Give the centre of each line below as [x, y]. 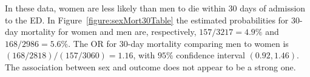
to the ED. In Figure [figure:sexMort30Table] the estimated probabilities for [147, 20]
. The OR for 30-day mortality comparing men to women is [178, 43]
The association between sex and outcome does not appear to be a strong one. [150, 66]
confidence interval [211, 55]
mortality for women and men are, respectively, [109, 32]
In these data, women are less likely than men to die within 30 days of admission [155, 8]
